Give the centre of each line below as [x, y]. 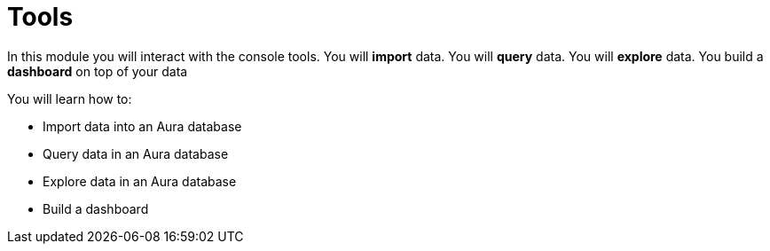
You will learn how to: [70, 98]
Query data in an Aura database [136, 153]
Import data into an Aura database [142, 126]
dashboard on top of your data [98, 71]
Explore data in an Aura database [140, 181]
